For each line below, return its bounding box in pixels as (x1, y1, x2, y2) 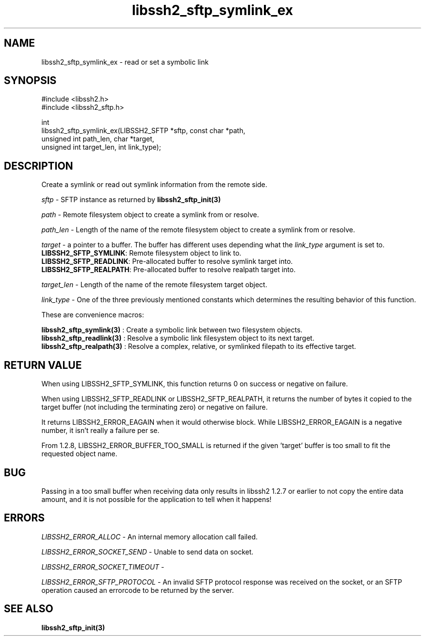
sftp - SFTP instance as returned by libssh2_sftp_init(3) (41, 195, 221, 204)
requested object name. (41, 450, 117, 458)
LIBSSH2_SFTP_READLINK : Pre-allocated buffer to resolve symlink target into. (41, 257, 293, 266)
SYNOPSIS (4, 74, 57, 87)
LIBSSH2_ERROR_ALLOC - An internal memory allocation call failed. (41, 532, 258, 541)
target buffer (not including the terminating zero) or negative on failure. (41, 403, 268, 412)
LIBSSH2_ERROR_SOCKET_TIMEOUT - (41, 562, 164, 571)
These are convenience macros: (41, 311, 144, 319)
